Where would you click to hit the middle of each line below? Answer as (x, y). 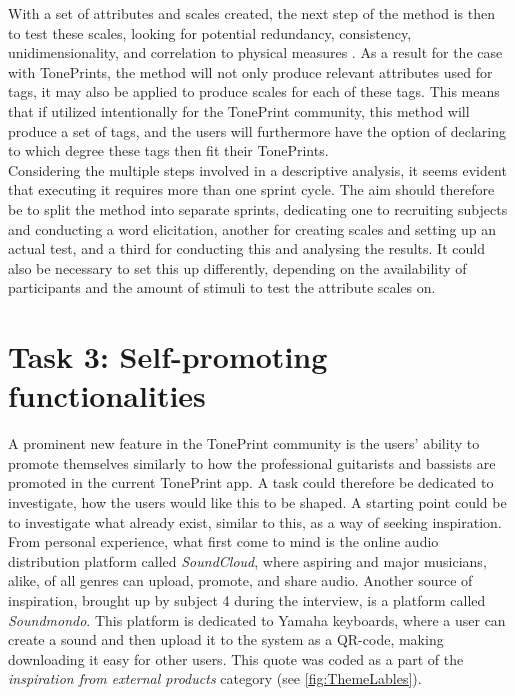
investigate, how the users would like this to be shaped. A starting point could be (257, 502)
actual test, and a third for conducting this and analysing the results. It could (246, 248)
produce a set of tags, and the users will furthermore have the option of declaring (257, 130)
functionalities (107, 395)
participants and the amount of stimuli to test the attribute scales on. (222, 287)
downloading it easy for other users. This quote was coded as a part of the (236, 658)
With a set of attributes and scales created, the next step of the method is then (252, 13)
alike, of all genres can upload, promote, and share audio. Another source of (240, 580)
